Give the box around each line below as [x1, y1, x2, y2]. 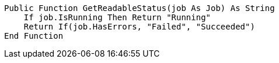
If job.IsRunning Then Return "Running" [23, 13, 211, 22]
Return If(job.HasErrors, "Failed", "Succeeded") [23, 22, 255, 31]
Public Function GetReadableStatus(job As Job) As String [4, 3, 275, 13]
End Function [4, 31, 64, 40]
